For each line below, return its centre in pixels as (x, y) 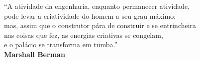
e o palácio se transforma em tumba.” (61, 45)
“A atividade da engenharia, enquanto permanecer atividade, (97, 6)
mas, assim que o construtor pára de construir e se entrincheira (100, 25)
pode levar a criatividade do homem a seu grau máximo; (90, 15)
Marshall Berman (35, 54)
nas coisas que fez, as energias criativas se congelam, (84, 35)
